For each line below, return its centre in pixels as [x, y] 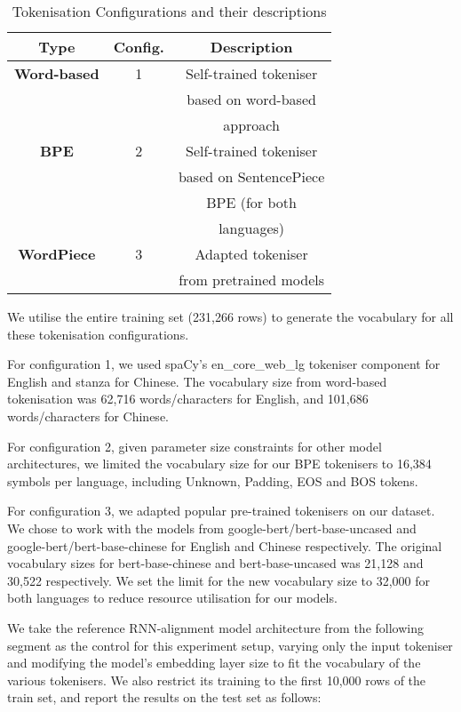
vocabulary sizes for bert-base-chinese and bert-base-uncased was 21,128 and [215, 563]
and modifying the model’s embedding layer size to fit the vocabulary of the [214, 663]
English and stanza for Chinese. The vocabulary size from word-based [197, 381]
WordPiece [57, 254]
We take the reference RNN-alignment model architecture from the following [215, 627]
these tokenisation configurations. [98, 334]
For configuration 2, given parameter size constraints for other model [195, 446]
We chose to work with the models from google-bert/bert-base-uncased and [212, 528]
